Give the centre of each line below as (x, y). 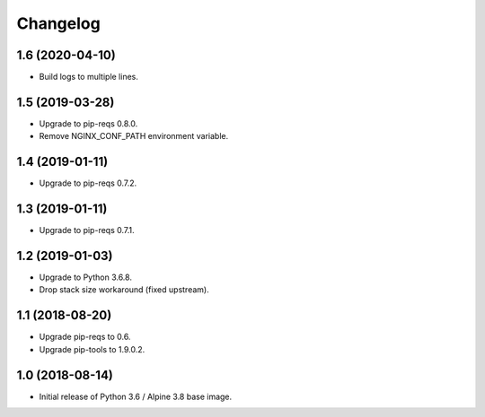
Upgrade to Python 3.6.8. (85, 277)
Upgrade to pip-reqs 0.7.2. (88, 183)
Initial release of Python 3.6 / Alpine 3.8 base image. (136, 396)
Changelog (58, 23)
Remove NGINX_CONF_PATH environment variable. (134, 136)
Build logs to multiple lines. (89, 77)
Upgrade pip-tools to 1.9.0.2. (92, 349)
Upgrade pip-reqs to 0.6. (85, 337)
